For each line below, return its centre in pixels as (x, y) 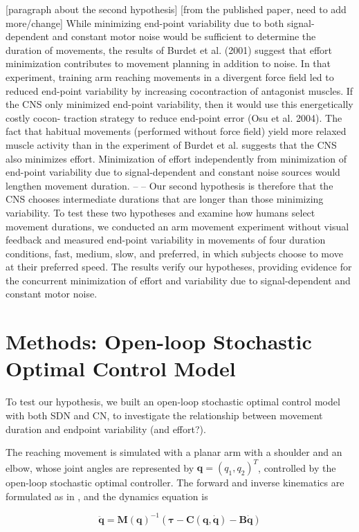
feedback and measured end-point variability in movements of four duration (166, 240)
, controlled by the (297, 467)
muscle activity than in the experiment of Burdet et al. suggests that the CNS (171, 144)
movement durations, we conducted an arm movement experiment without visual (177, 226)
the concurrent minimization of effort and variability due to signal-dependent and (178, 280)
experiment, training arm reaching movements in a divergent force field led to (170, 76)
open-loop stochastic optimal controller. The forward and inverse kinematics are (175, 483)
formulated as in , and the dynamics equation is (107, 496)
